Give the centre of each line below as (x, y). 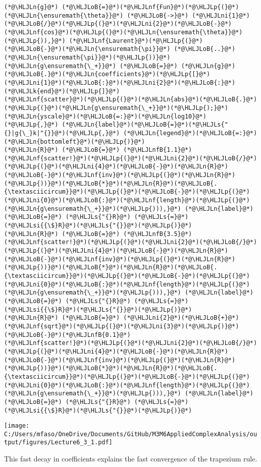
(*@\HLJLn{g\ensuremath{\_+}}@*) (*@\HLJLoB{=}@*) (91, 66)
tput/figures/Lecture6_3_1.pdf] (58, 443)
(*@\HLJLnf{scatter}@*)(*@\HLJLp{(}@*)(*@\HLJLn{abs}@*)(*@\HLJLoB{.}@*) (131, 100)
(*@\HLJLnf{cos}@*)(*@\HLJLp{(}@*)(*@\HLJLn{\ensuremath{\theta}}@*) (123, 32)
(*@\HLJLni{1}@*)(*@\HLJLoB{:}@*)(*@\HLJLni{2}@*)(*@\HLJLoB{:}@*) (120, 82)
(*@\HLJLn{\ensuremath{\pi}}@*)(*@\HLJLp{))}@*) (87, 57)
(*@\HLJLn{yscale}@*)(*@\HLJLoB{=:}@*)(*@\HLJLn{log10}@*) (105, 116)
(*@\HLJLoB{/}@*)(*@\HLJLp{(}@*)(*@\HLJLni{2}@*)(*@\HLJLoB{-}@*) (118, 24)
